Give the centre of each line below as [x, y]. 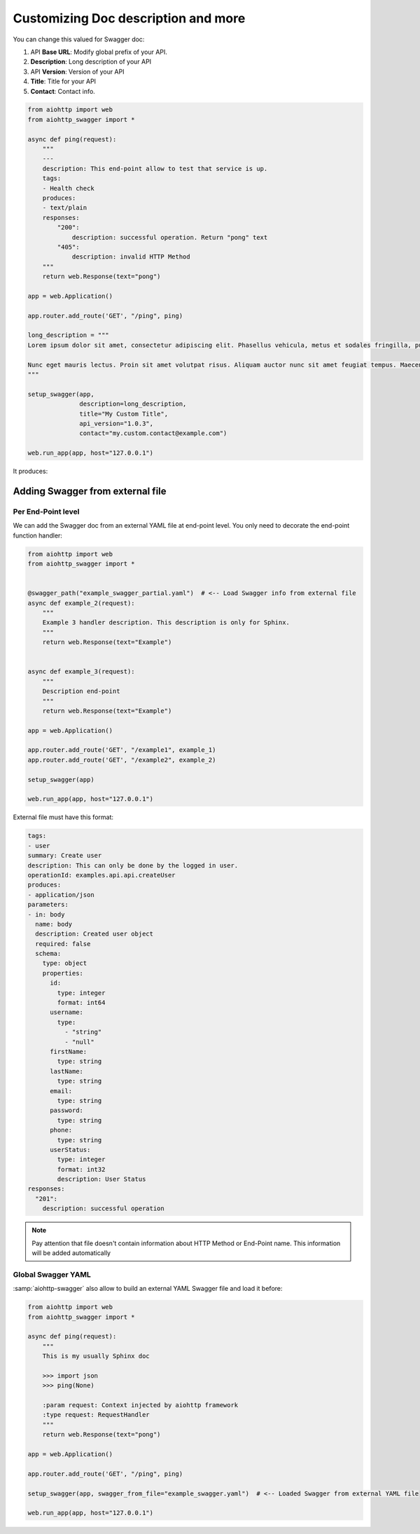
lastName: [67, 1071]
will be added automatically [71, 1253]
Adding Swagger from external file [90, 491]
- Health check [68, 188]
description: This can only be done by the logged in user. [133, 865]
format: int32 [81, 1169]
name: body [54, 924]
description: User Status [101, 1179]
